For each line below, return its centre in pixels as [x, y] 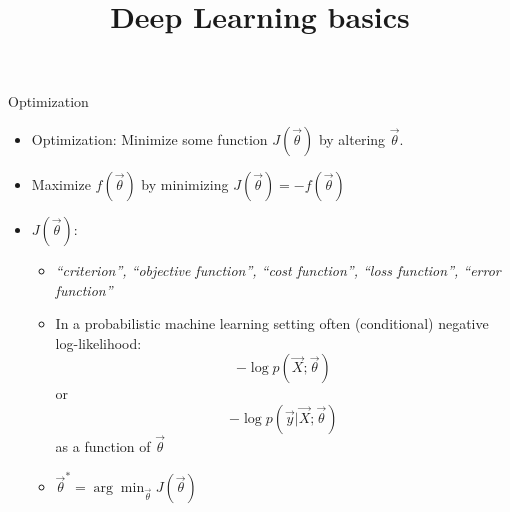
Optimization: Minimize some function [149, 138]
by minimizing [185, 183]
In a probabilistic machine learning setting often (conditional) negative [272, 323]
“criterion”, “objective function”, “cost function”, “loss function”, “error [278, 269]
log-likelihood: [98, 342]
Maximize [61, 183]
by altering [352, 138]
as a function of [103, 446]
